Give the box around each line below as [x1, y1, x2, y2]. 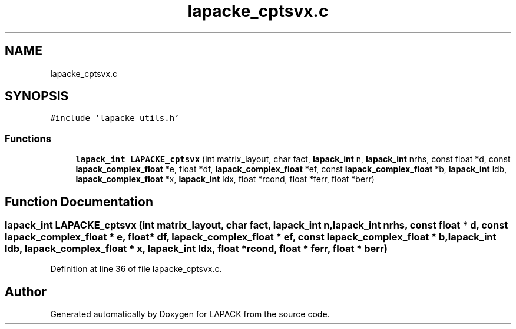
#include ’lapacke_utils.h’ [50, 113, 180, 123]
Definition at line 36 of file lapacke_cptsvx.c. [50, 264, 222, 274]
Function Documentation [5, 194, 153, 209]
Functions [5, 132, 51, 145]
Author [5, 284, 47, 299]
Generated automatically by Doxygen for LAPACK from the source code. [50, 309, 330, 320]
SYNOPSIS [5, 89, 69, 104]
